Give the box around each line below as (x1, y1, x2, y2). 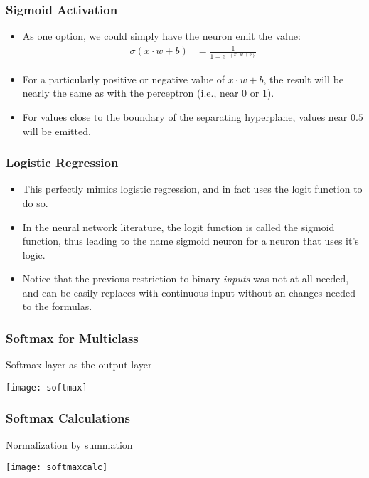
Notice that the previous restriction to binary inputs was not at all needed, (22, 271, 349, 286)
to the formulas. (22, 299, 92, 314)
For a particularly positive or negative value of (22, 71, 225, 86)
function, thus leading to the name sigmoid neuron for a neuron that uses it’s (22, 233, 359, 248)
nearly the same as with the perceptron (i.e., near (22, 85, 239, 100)
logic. (22, 247, 46, 262)
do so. (22, 195, 48, 210)
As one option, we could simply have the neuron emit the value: (22, 28, 301, 43)
